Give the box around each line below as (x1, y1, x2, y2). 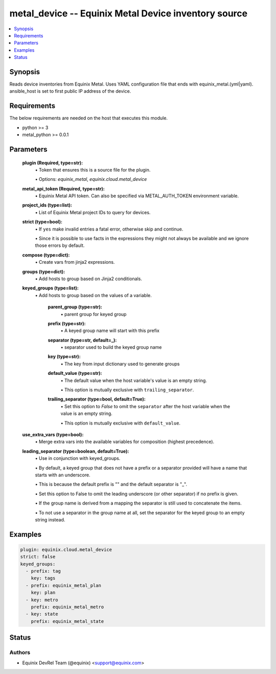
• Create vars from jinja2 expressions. (35, 259, 115, 265)
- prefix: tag (26, 568, 61, 574)
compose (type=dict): (22, 251, 70, 258)
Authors (9, 649, 31, 656)
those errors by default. (35, 242, 85, 248)
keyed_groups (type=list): (22, 285, 79, 291)
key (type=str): (48, 353, 81, 360)
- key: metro (26, 597, 58, 603)
